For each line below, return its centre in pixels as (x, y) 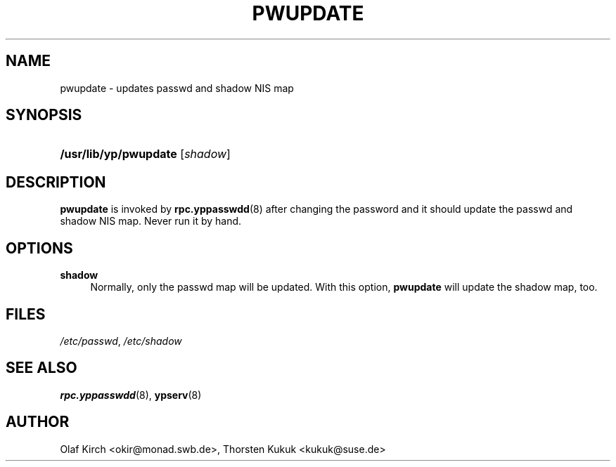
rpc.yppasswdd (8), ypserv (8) (131, 395)
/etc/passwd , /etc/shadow (121, 341)
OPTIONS (39, 248)
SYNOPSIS (44, 115)
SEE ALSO (41, 368)
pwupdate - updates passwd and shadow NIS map (177, 88)
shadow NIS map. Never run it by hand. (151, 221)
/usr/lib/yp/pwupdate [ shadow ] (145, 154)
